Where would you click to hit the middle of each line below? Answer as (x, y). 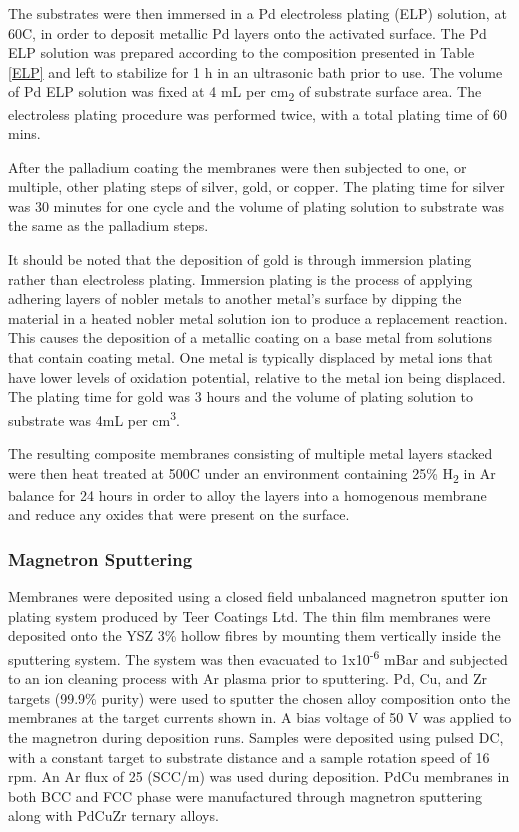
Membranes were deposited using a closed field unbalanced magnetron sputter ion (258, 596)
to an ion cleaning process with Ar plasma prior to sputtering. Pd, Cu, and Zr (248, 678)
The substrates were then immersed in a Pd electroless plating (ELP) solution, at (257, 13)
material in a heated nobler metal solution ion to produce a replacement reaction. (258, 317)
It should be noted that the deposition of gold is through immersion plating (240, 259)
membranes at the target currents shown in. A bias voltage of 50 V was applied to (260, 717)
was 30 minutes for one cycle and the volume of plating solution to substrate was (256, 205)
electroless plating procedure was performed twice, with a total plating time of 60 (257, 113)
